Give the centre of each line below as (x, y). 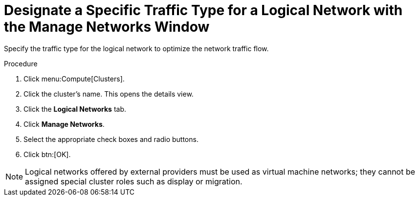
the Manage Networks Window (107, 27)
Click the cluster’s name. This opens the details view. (109, 94)
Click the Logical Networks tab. (75, 109)
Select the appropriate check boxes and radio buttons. (111, 139)
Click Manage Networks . (64, 124)
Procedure (21, 63)
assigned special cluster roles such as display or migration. (134, 181)
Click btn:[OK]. (47, 154)
